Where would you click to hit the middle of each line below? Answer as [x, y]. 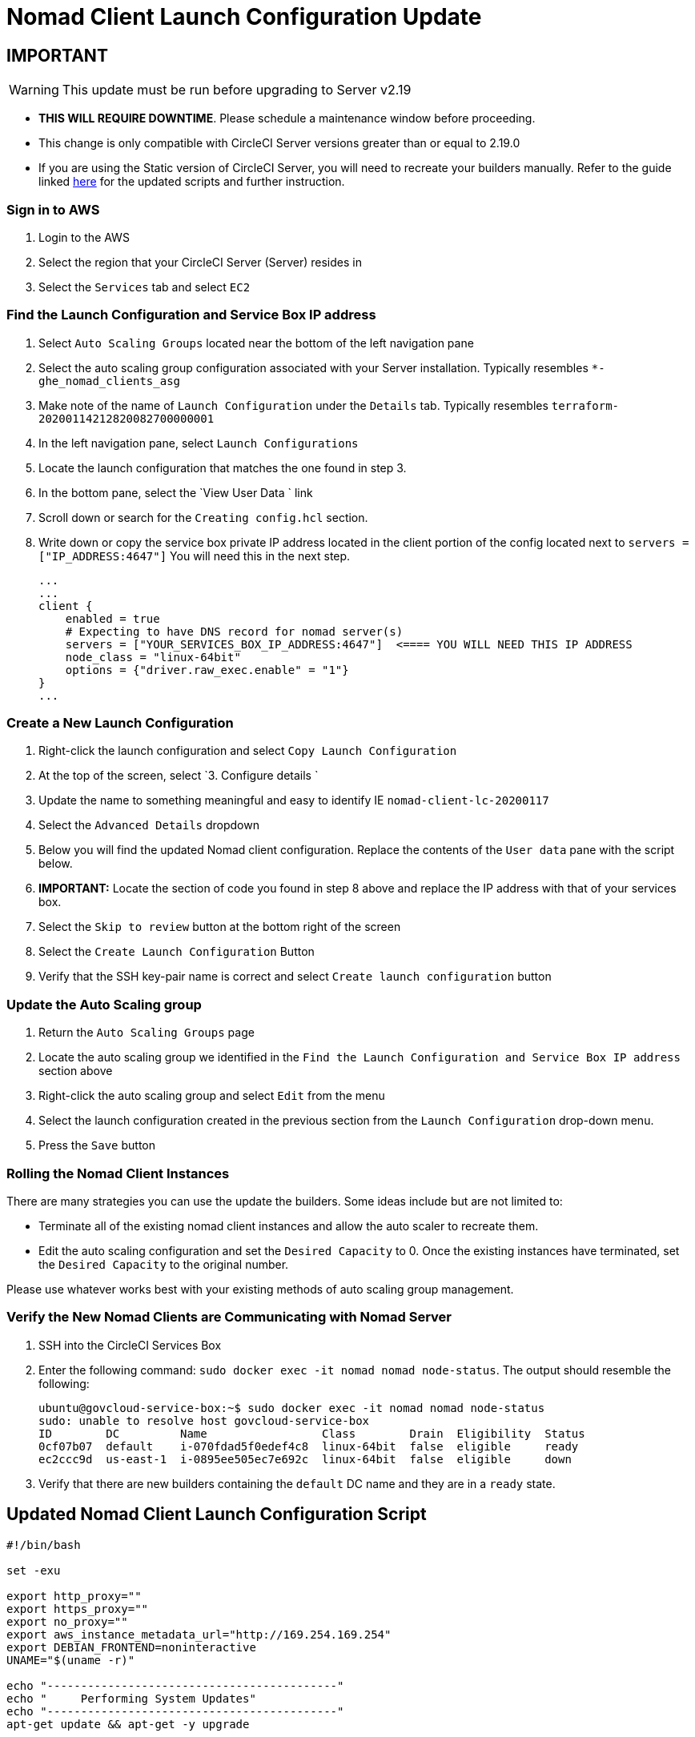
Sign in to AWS [53, 209]
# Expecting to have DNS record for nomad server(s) [234, 631]
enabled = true [112, 618]
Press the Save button [97, 1145]
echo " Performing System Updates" [131, 1698]
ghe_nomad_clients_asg [110, 381]
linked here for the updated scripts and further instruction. [192, 182]
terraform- [585, 405]
